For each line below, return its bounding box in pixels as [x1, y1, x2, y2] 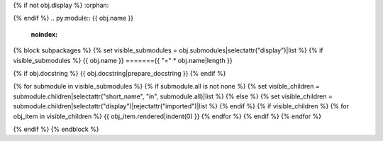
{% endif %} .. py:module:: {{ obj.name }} [13, 14, 134, 23]
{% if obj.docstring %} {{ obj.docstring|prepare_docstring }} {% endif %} [13, 69, 226, 77]
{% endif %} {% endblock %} [13, 125, 99, 133]
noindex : [30, 30, 58, 38]
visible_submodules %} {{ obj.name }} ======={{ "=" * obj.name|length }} [13, 56, 233, 64]
